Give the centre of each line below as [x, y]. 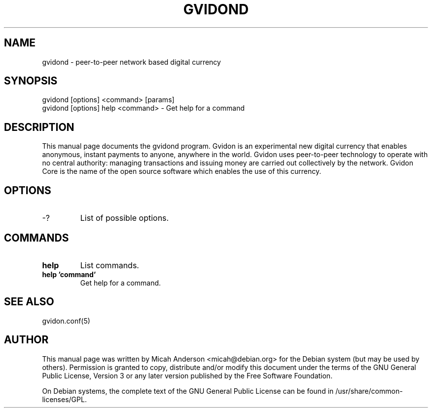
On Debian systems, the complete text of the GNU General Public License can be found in [188, 391]
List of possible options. [125, 218]
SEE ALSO [29, 302]
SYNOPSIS [31, 81]
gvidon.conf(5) [66, 321]
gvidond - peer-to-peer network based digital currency [131, 62]
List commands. [109, 265]
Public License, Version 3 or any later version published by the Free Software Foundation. [187, 375]
